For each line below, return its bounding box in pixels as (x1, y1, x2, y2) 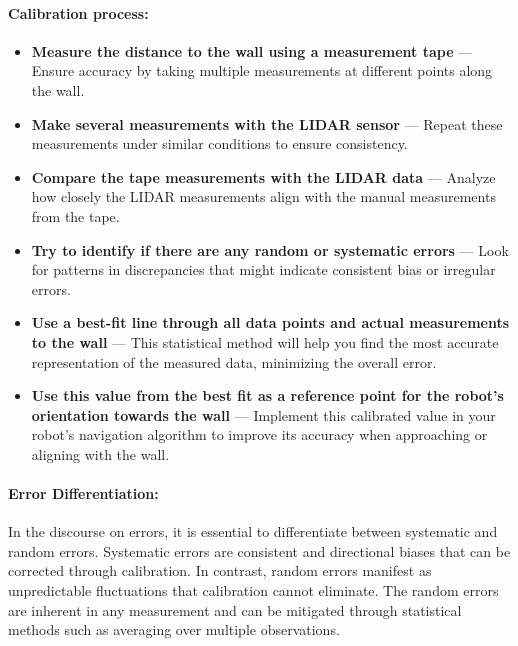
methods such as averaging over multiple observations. (8, 619, 340, 640)
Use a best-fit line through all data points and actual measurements (31, 312, 510, 333)
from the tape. (31, 205, 120, 226)
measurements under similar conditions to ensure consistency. (31, 133, 408, 154)
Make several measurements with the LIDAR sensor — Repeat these (31, 113, 503, 134)
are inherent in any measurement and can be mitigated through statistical (8, 599, 462, 620)
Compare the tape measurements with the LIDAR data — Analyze (31, 166, 496, 187)
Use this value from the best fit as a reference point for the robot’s (31, 385, 504, 406)
